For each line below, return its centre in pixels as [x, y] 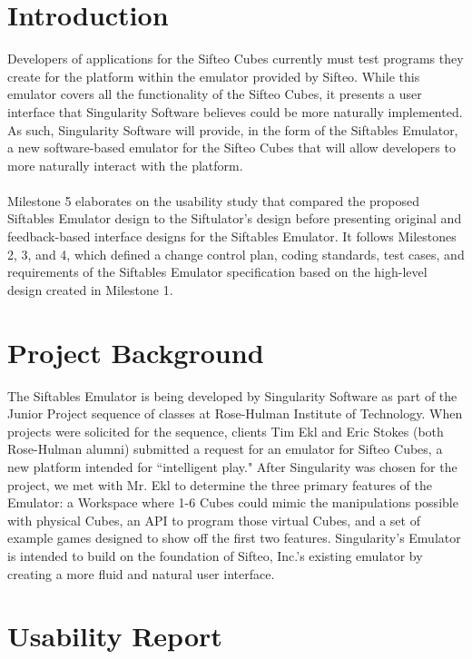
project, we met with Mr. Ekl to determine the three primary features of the [220, 484]
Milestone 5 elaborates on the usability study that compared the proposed [213, 200]
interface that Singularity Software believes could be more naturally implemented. [235, 111]
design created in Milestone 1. [90, 289]
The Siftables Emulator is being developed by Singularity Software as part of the [232, 395]
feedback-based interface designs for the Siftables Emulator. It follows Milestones [232, 236]
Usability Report [115, 636]
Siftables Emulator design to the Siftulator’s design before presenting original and [235, 218]
